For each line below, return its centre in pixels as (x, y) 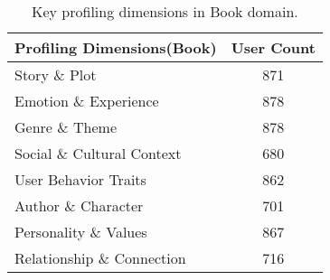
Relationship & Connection (100, 258)
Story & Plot (56, 75)
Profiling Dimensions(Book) (116, 47)
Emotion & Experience (87, 101)
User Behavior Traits (80, 179)
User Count (273, 47)
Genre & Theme (66, 127)
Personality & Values (81, 232)
